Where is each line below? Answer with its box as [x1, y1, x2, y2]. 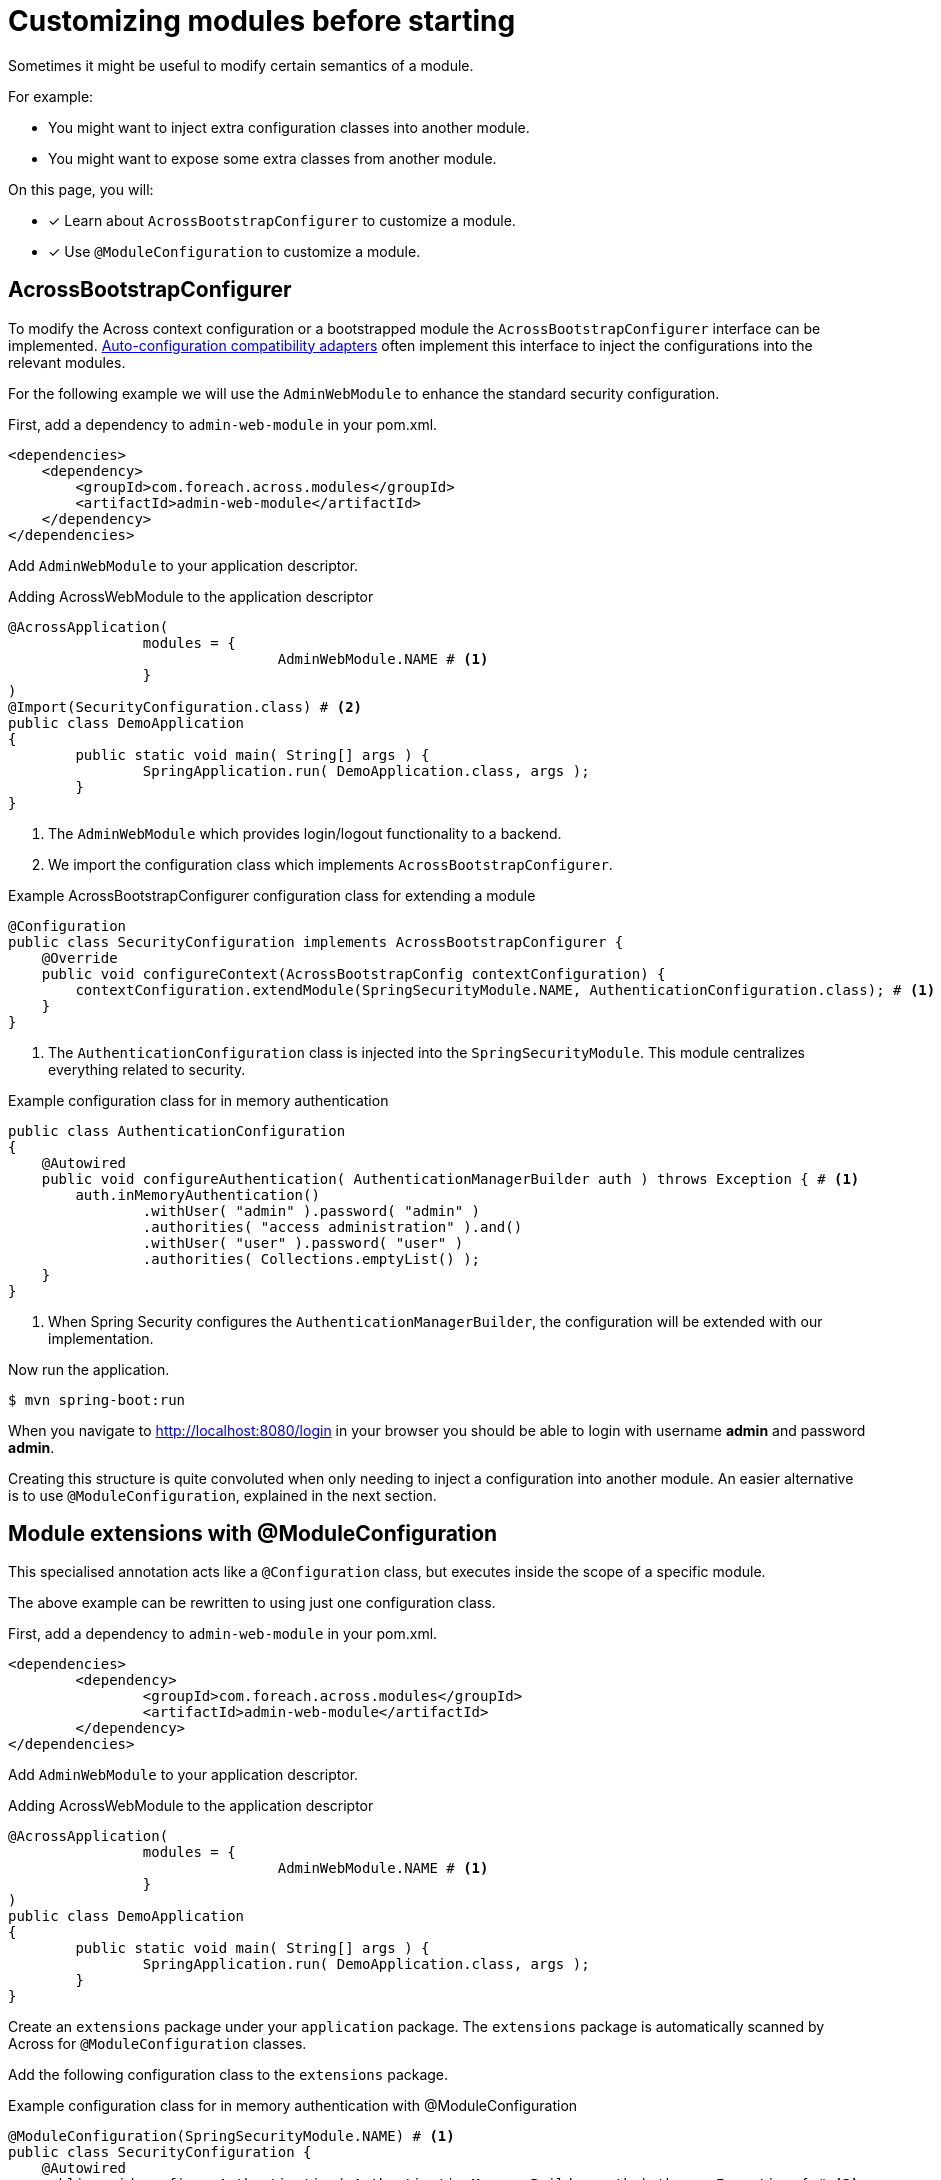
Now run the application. [8, 1360, 170, 1378]
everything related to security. [48, 1060, 246, 1078]
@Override [41, 949, 118, 966]
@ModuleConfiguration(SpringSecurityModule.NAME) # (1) [8, 2128, 455, 2145]
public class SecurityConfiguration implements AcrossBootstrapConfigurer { [8, 933, 624, 950]
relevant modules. [8, 353, 126, 371]
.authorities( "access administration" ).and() [142, 1218, 523, 1235]
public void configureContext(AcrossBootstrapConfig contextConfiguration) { [41, 965, 666, 982]
